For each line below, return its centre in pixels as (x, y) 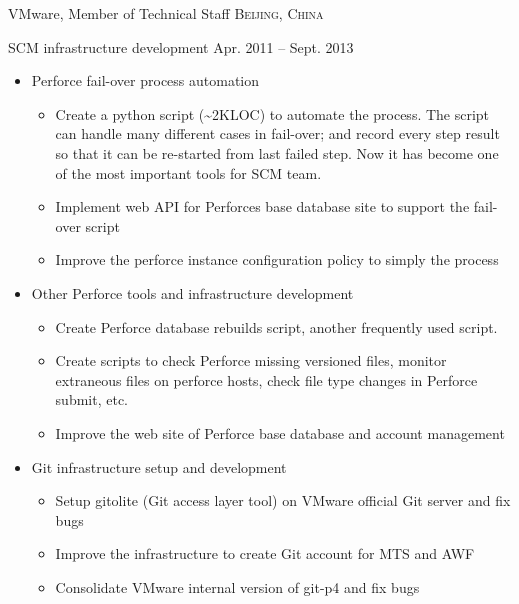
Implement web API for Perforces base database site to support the (262, 206)
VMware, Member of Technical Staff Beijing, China (166, 13)
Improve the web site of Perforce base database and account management (280, 432)
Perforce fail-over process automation (145, 80)
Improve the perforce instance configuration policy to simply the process (277, 259)
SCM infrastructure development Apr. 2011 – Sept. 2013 (181, 46)
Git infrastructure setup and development (159, 466)
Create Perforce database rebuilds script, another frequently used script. (276, 326)
